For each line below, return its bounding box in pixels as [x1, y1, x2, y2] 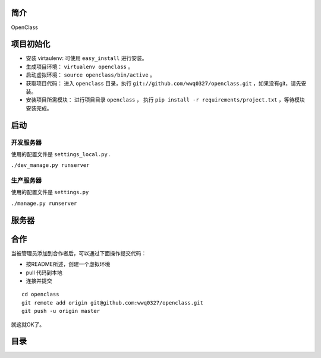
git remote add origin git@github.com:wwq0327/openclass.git [21, 299, 203, 306]
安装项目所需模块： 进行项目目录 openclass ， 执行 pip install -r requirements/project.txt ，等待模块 [26, 96, 306, 103]
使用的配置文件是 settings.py [11, 189, 89, 196]
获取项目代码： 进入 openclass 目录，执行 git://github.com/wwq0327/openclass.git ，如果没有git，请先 [26, 80, 301, 87]
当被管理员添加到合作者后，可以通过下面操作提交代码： [11, 249, 147, 256]
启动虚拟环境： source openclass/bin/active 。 [26, 71, 156, 78]
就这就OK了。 [11, 321, 45, 328]
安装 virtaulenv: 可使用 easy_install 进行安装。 [26, 55, 147, 62]
